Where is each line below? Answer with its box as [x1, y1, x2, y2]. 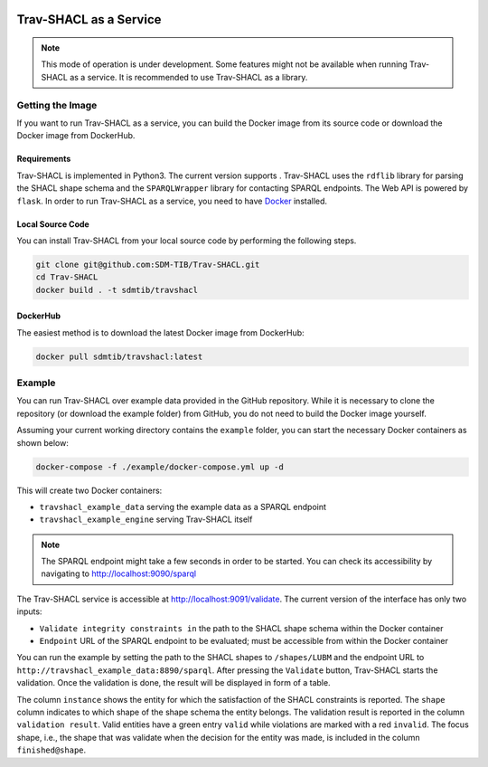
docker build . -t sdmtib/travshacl [35, 285, 199, 295]
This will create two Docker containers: [16, 485, 163, 496]
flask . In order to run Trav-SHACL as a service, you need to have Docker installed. [16, 195, 328, 206]
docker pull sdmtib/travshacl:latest [35, 351, 203, 362]
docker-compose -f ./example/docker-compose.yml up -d [35, 461, 284, 472]
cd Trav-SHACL [35, 272, 99, 282]
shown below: [16, 437, 70, 448]
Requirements [16, 154, 71, 165]
